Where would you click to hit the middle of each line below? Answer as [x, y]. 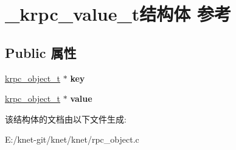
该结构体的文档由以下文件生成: [66, 119]
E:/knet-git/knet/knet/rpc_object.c [72, 139]
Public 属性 [41, 52]
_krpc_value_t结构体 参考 [118, 14]
